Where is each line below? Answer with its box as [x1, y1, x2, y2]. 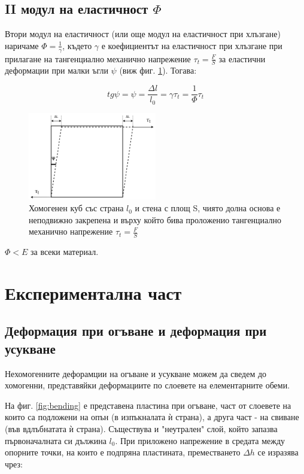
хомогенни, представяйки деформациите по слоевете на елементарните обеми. [5, 379, 290, 391]
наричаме [5, 39, 39, 51]
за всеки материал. [31, 245, 99, 258]
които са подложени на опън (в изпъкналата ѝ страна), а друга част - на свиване [5, 411, 299, 423]
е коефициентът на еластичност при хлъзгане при [101, 39, 282, 51]
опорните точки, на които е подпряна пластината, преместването [5, 446, 241, 458]
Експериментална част [5, 280, 182, 305]
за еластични [218, 52, 266, 65]
